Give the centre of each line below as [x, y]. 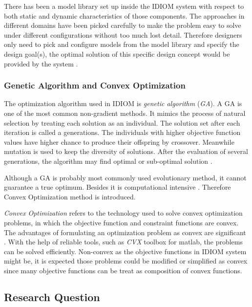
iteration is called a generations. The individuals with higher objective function [122, 132]
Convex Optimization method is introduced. [70, 196]
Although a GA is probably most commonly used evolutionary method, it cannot [125, 177]
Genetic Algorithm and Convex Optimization [95, 85]
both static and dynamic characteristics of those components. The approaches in [124, 15]
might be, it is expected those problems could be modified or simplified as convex [126, 261]
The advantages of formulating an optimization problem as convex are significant [125, 232]
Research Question [52, 296]
